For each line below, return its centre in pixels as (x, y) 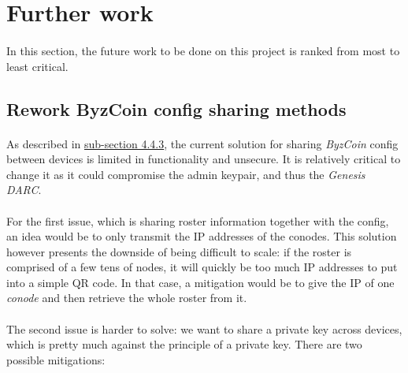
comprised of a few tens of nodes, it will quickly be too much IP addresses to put (202, 267)
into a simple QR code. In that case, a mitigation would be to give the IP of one (200, 282)
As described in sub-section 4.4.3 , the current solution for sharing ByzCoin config (202, 143)
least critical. (37, 66)
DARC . (24, 190)
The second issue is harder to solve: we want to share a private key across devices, (204, 328)
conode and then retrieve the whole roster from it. (127, 298)
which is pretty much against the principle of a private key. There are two (184, 344)
